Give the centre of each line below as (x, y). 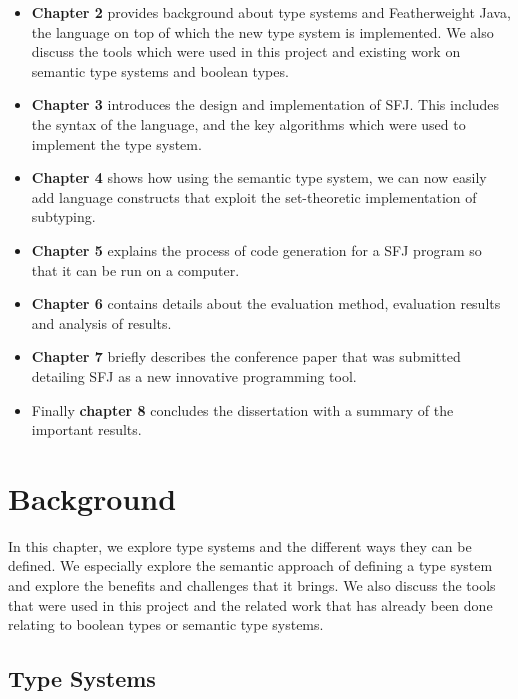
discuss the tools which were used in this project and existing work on (246, 51)
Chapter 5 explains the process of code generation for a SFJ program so (256, 249)
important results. (86, 429)
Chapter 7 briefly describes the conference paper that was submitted (246, 356)
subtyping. (63, 216)
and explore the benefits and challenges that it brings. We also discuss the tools (252, 585)
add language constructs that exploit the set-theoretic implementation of (254, 196)
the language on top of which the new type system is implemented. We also (262, 31)
